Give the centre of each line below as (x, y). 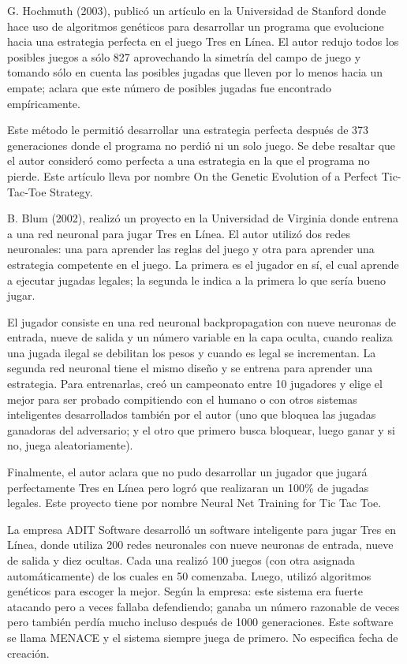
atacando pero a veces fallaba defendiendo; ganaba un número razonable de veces (203, 606)
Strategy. (71, 191)
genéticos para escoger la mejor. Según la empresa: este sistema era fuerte (185, 591)
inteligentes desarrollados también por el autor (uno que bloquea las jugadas (192, 414)
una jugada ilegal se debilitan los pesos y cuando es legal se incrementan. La (192, 352)
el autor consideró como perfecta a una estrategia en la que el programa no (189, 160)
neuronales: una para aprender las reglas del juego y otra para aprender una (191, 249)
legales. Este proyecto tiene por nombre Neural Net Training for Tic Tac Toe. (194, 503)
